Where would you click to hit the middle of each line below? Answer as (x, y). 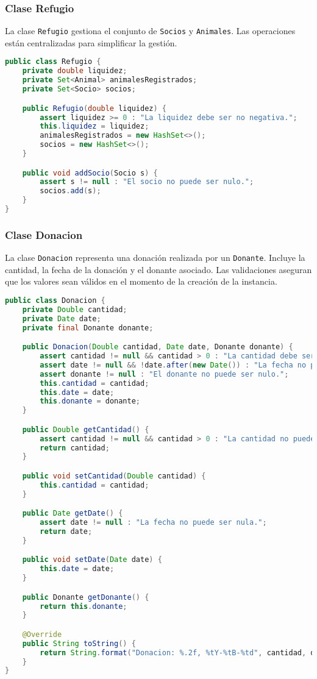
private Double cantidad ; (75, 309)
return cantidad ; (75, 448)
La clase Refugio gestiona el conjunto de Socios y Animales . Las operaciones (150, 31)
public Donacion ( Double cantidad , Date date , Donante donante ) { (158, 347)
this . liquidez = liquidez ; (94, 126)
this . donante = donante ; (90, 401)
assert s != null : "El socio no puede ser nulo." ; (147, 182)
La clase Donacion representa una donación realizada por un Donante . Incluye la (155, 258)
